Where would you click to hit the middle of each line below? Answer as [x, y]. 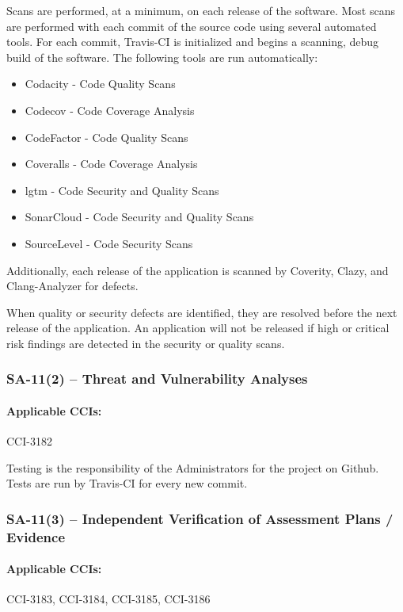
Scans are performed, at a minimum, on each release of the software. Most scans [201, 10]
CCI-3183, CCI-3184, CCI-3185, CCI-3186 [108, 599]
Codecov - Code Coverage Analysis [110, 110]
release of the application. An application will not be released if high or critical [198, 328]
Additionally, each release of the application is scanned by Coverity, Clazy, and [198, 270]
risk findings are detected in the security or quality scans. [146, 343]
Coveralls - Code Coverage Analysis [111, 164]
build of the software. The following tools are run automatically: [162, 57]
